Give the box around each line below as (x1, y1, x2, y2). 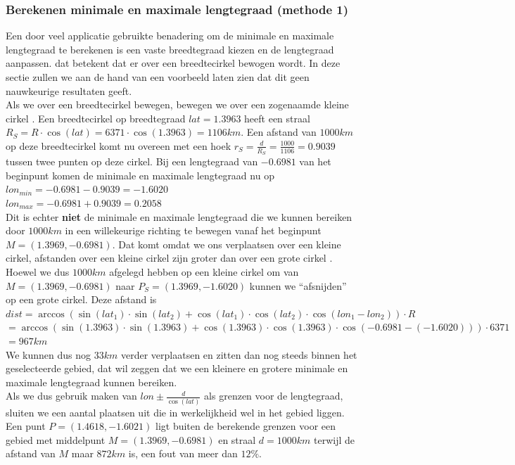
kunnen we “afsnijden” (249, 278, 347, 293)
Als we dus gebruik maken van (6, 388, 137, 403)
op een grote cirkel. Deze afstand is (6, 292, 157, 307)
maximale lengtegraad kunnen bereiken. (6, 374, 177, 389)
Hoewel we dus (6, 264, 70, 279)
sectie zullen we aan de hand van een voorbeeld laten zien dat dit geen (6, 70, 310, 84)
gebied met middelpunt (6, 432, 106, 447)
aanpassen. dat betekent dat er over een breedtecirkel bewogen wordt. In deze (6, 56, 341, 70)
